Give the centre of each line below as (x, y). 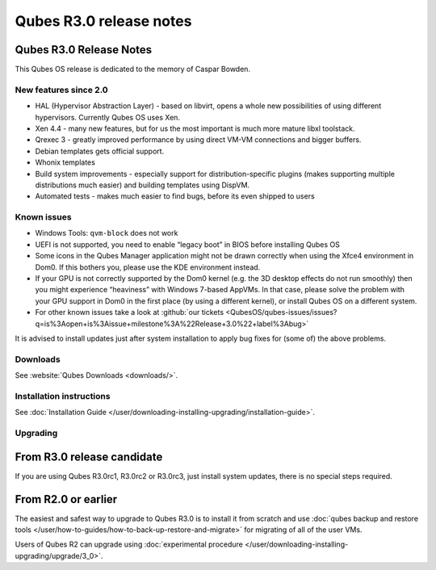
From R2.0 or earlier (66, 499)
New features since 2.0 (61, 90)
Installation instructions (63, 396)
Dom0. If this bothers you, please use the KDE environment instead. (148, 267)
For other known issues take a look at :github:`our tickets (130, 312)
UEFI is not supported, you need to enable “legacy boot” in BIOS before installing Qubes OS (188, 244)
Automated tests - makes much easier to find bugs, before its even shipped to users (175, 196)
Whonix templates (65, 162)
